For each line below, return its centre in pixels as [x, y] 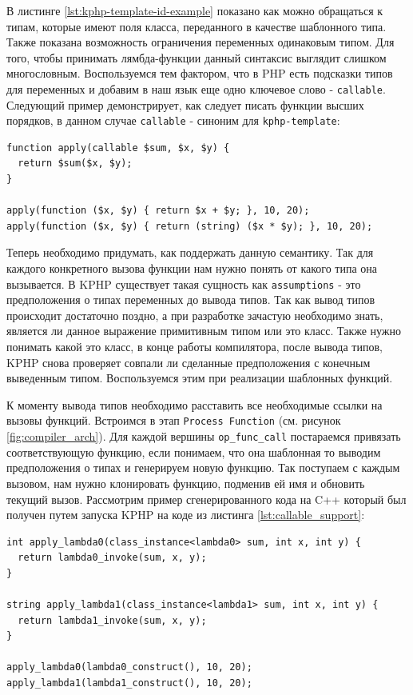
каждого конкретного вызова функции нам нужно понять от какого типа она [192, 268]
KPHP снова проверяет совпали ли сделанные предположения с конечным [189, 362]
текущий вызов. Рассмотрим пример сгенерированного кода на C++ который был [206, 499]
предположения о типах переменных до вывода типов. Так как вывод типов [191, 300]
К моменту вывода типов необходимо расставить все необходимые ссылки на [195, 404]
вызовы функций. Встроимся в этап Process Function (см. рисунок [174, 420]
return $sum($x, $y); [75, 164]
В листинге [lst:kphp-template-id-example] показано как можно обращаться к [195, 10]
